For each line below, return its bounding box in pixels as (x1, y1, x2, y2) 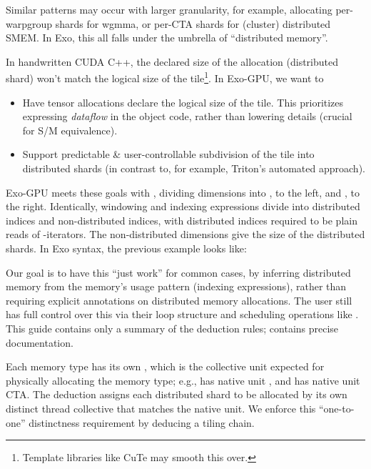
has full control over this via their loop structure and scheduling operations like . (6, 307, 359, 322)
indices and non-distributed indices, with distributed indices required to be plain (6, 212, 357, 227)
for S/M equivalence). (22, 122, 118, 137)
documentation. (6, 335, 73, 350)
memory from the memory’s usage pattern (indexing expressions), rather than (6, 279, 347, 294)
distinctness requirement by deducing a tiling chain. (29, 415, 255, 430)
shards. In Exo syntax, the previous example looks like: (6, 240, 247, 255)
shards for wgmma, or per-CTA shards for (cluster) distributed (55, 16, 331, 31)
